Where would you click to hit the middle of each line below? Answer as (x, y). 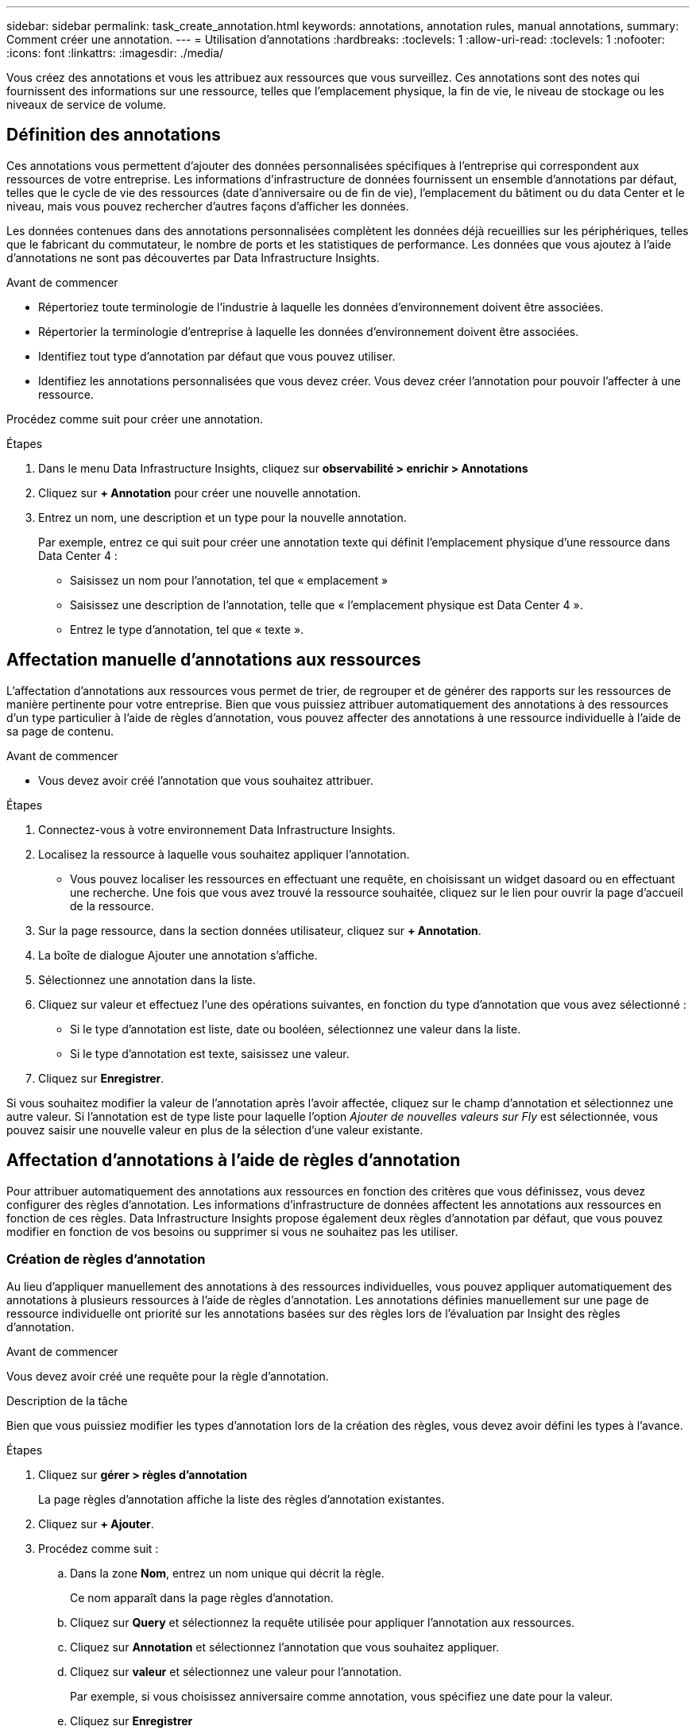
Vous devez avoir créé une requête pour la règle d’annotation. (168, 1377)
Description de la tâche (67, 1401)
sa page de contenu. (60, 731)
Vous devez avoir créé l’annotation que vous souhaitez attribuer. (206, 780)
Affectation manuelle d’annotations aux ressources (214, 660)
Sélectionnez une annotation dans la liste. (147, 979)
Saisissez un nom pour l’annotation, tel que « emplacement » (229, 580)
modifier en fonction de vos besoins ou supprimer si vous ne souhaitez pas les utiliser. (232, 1231)
